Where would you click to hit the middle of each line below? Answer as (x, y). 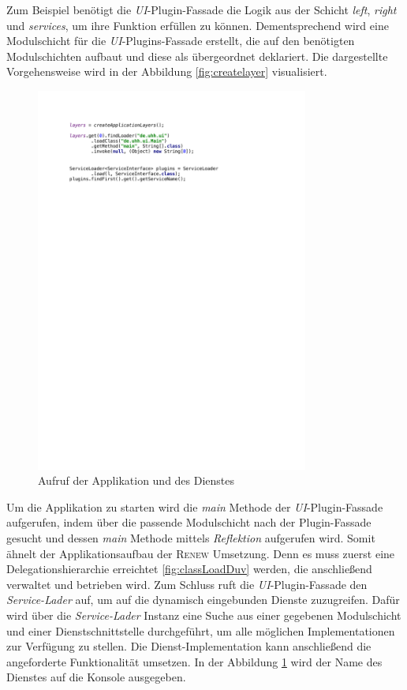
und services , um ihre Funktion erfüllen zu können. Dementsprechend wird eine (198, 25)
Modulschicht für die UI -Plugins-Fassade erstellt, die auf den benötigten (181, 41)
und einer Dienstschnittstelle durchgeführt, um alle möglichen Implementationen (201, 630)
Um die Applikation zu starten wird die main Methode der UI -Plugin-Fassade (195, 506)
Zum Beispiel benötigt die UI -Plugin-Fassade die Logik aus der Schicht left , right (202, 9)
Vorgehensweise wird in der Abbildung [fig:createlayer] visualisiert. (167, 71)
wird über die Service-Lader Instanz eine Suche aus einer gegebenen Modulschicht (204, 615)
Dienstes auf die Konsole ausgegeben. (96, 677)
